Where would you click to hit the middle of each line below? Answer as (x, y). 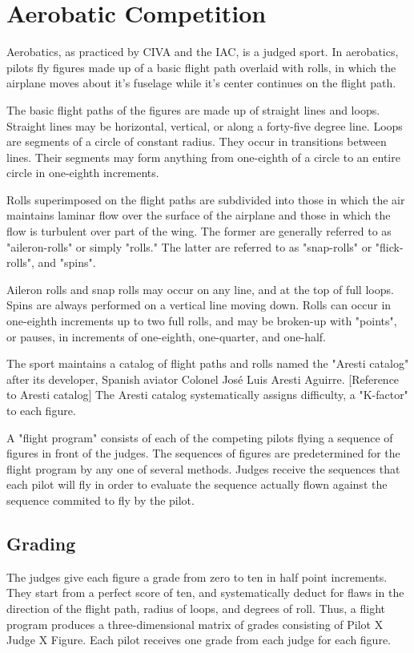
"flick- (389, 246)
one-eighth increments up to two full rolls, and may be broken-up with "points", (202, 321)
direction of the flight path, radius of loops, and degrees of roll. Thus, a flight (196, 608)
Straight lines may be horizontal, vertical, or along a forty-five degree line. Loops (205, 125)
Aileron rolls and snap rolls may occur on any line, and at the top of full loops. (200, 289)
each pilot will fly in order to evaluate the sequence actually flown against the (197, 484)
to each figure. (41, 410)
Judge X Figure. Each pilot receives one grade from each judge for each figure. (199, 640)
